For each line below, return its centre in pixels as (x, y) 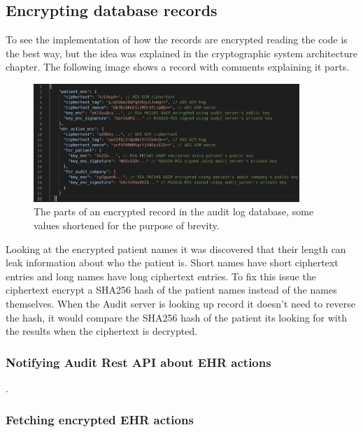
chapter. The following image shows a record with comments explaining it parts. (178, 67)
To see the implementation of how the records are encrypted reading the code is (177, 39)
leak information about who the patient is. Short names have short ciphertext (172, 262)
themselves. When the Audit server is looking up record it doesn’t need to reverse (180, 304)
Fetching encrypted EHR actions (100, 419)
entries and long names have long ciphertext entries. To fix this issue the (161, 276)
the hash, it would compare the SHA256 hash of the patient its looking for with (176, 317)
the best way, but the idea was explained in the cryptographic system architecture (181, 53)
